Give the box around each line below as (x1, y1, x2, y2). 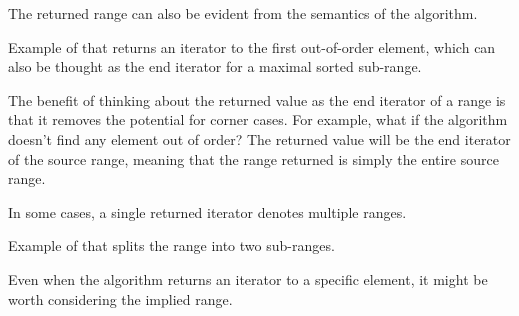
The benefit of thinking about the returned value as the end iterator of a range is (8, 89, 506, 110)
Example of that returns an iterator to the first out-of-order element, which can (8, 36, 496, 57)
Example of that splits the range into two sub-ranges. (8, 235, 335, 256)
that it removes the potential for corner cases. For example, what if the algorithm (8, 109, 508, 130)
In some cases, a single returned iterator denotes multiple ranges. (8, 201, 407, 222)
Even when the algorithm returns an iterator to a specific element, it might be (8, 268, 488, 289)
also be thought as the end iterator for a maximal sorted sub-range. (8, 56, 422, 77)
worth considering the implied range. (8, 288, 233, 309)
